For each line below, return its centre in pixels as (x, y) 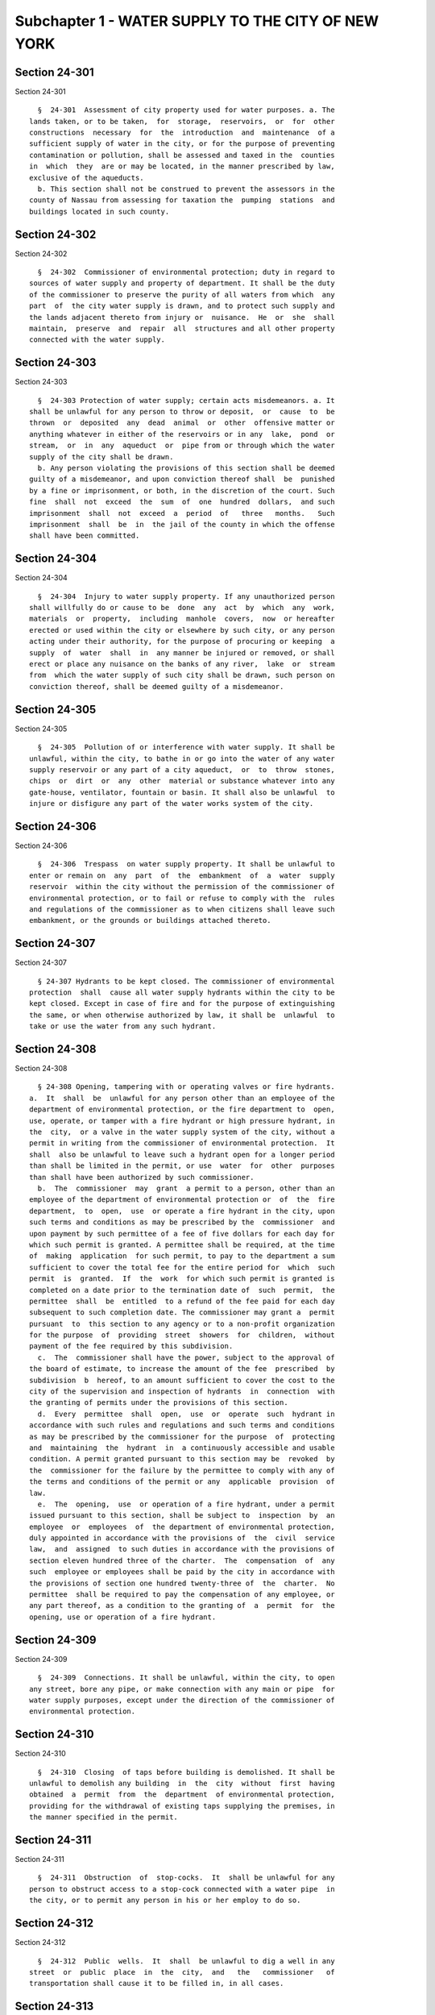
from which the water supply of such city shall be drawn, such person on (182, 675)
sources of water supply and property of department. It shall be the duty (182, 283)
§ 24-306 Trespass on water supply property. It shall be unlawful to (186, 864)
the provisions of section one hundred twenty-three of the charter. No (182, 1583)
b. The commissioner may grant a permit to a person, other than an (186, 1188)
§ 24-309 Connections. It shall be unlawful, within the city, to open (186, 1678)
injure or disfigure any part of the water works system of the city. (172, 804)
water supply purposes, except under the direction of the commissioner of (182, 1700)
